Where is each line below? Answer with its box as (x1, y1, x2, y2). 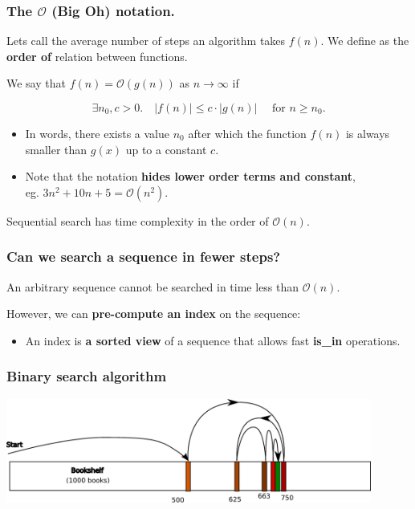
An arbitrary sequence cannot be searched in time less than (6, 278, 299, 295)
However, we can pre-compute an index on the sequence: (6, 305, 301, 322)
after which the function (188, 125, 307, 141)
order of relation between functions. (6, 47, 188, 64)
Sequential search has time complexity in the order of (6, 212, 269, 229)
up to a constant (125, 140, 207, 157)
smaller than (25, 140, 87, 157)
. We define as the (320, 32, 409, 49)
